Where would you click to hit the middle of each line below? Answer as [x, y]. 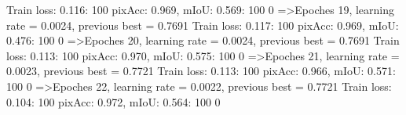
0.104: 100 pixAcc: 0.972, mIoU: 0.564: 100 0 [113, 101]
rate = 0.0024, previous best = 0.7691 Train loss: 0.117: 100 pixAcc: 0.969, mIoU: [203, 25]
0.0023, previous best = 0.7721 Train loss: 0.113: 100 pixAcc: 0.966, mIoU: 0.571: [201, 71]
